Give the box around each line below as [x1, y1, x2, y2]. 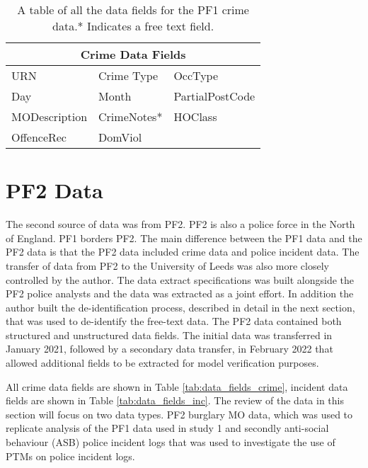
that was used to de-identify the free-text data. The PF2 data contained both [6, 314, 342, 329]
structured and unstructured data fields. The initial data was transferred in [6, 327, 333, 342]
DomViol [98, 129, 142, 145]
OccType [173, 67, 219, 84]
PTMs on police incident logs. [6, 448, 135, 463]
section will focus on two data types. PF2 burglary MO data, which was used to [6, 406, 353, 421]
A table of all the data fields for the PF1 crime [17, 1, 249, 18]
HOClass [173, 108, 217, 125]
